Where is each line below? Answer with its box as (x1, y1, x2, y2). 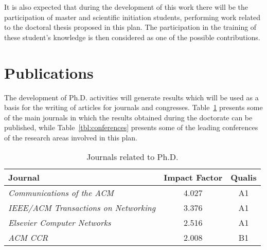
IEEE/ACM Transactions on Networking (8, 202, 156, 214)
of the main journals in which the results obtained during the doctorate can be (4, 112, 253, 122)
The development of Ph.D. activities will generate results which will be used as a (4, 92, 259, 102)
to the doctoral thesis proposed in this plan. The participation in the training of (4, 22, 257, 32)
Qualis (230, 171, 257, 184)
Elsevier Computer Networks (8, 217, 111, 229)
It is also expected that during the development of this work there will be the (4, 2, 248, 12)
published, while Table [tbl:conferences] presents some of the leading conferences (4, 122, 258, 133)
